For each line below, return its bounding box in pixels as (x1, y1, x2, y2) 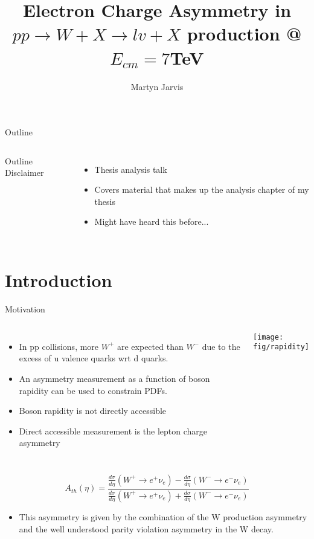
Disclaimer (5, 166, 44, 179)
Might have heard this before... (94, 215, 209, 228)
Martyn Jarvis (130, 80, 184, 92)
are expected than (117, 340, 184, 352)
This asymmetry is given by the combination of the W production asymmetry (19, 511, 307, 523)
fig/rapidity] (252, 343, 310, 352)
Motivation (5, 303, 45, 315)
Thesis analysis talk (94, 163, 167, 175)
